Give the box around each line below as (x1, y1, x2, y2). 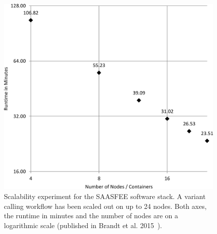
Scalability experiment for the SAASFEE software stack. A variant (4, 191, 206, 201)
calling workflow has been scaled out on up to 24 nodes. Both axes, (4, 201, 207, 211)
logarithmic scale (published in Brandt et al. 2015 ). (4, 220, 162, 230)
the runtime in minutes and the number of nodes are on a (4, 210, 178, 221)
